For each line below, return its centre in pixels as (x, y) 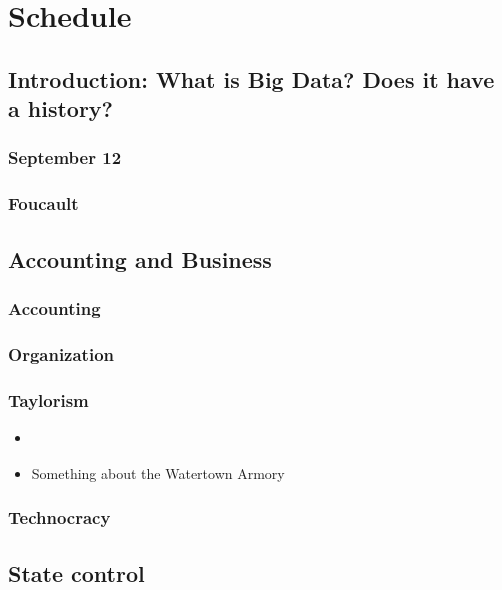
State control (76, 572)
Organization (61, 353)
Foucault (43, 203)
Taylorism (48, 399)
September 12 (65, 157)
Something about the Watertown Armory (158, 472)
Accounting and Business (140, 258)
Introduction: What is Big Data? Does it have (251, 78)
